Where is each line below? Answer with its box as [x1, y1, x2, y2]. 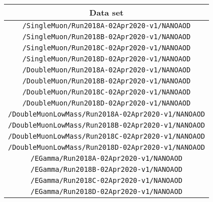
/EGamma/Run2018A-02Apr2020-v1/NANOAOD [31, 154, 182, 162]
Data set [89, 7, 124, 18]
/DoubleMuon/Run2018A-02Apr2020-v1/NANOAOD [22, 66, 191, 74]
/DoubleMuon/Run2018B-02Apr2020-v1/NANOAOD [22, 77, 191, 85]
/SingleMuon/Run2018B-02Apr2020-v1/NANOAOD [22, 33, 191, 41]
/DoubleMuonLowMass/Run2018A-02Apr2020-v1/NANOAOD [8, 110, 205, 118]
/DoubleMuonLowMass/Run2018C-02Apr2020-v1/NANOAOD [8, 132, 205, 140]
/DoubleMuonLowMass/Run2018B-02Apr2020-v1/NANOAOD [8, 121, 205, 129]
